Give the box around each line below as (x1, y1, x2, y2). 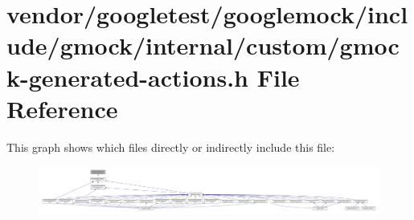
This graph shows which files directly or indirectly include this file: (6, 138, 335, 155)
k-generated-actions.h (6, 60, 248, 93)
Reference (6, 92, 118, 124)
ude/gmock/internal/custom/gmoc (6, 29, 400, 62)
